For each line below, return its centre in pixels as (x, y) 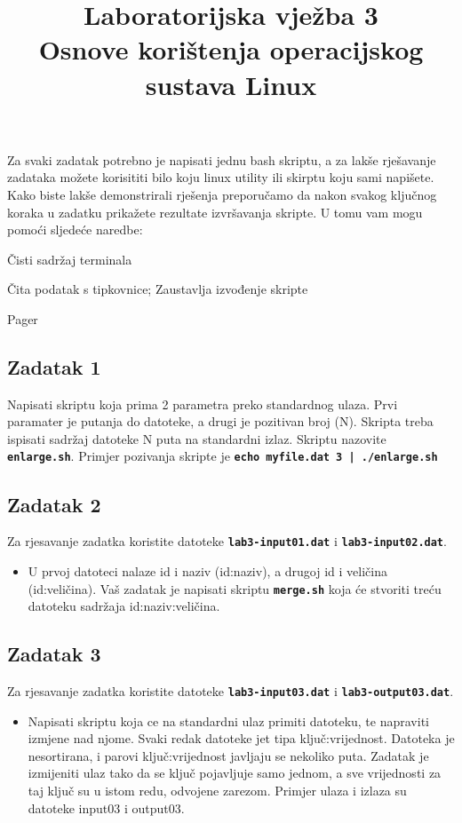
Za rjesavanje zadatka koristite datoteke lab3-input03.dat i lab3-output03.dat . (231, 691)
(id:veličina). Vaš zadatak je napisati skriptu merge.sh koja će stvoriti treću (235, 588)
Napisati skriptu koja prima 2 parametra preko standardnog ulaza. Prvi (203, 404)
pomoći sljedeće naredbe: (75, 229)
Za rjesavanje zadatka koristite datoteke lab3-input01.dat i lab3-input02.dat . (227, 541)
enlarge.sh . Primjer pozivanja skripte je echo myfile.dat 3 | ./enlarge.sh (223, 456)
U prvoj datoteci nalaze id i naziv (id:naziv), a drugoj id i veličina (207, 571)
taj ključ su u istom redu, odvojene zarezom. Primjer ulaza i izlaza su (217, 791)
